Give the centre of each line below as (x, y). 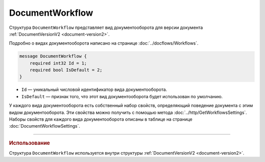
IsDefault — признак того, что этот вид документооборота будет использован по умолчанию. (122, 96)
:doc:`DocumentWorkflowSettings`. (45, 126)
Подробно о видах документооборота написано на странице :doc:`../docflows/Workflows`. (104, 43)
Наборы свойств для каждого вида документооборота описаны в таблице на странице (101, 119)
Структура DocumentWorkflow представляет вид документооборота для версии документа (106, 27)
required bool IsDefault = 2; (66, 70)
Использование (29, 143)
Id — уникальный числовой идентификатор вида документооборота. (94, 90)
